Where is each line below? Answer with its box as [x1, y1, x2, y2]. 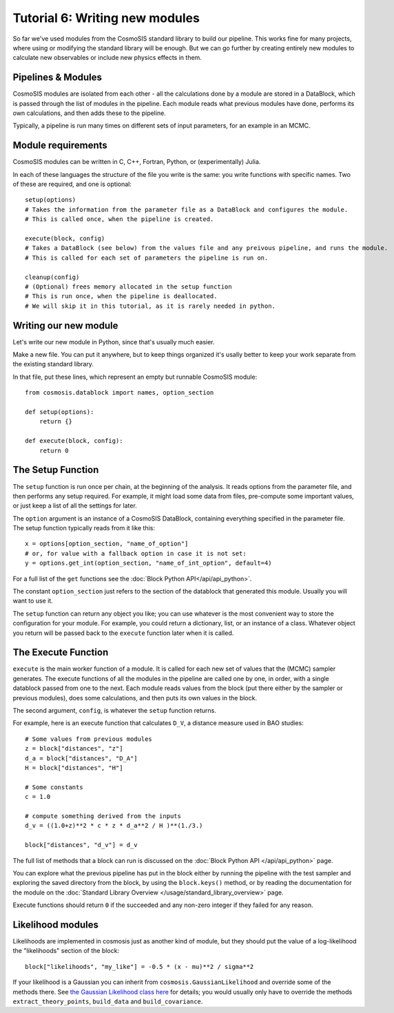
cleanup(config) [25, 273, 80, 281]
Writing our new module [12, 320, 118, 331]
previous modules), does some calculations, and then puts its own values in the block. [12, 693, 258, 702]
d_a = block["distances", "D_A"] [25, 754, 138, 762]
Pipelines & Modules [12, 72, 103, 83]
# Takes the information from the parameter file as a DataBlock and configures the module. [25, 205, 349, 213]
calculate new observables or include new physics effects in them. [12, 54, 203, 62]
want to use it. [12, 596, 53, 605]
